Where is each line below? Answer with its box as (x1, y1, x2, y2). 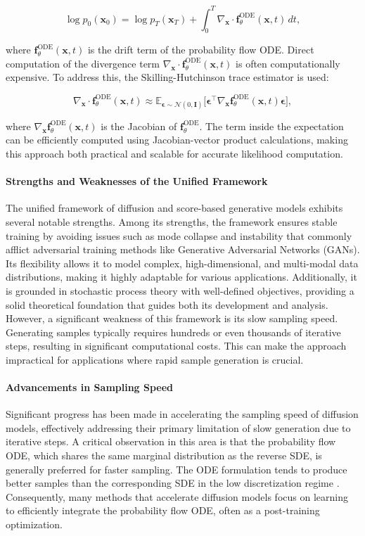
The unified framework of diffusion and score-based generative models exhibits (6, 200, 343, 215)
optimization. (6, 517, 63, 532)
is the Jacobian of (101, 118, 177, 133)
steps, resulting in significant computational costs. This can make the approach (6, 338, 347, 353)
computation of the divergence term (6, 56, 160, 70)
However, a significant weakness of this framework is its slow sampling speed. (6, 311, 338, 326)
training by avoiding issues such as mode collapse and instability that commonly (6, 228, 352, 243)
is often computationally (236, 56, 340, 70)
